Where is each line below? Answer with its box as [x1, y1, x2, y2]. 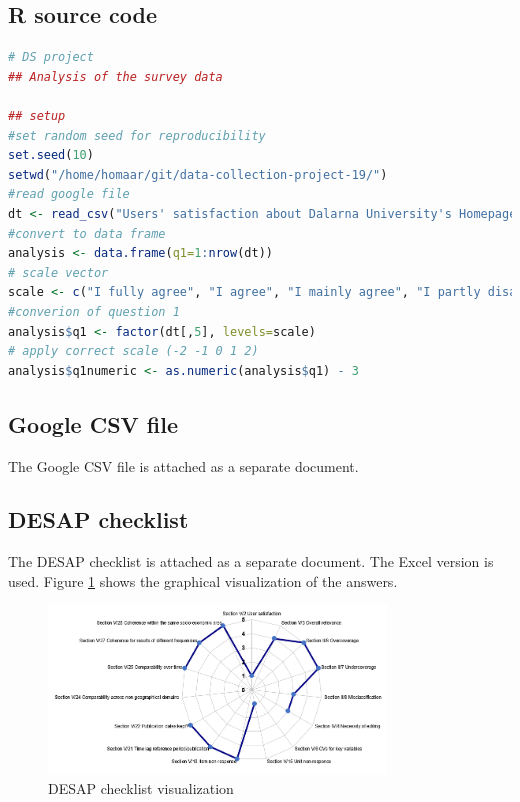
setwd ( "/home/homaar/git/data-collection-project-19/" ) [8, 167, 388, 182]
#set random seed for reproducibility [8, 128, 266, 143]
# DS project [8, 50, 94, 65]
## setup [8, 108, 66, 123]
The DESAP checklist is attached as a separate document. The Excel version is [8, 551, 494, 572]
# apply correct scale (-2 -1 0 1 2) [8, 344, 259, 359]
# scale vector [8, 265, 109, 280]
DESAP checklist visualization [48, 778, 234, 799]
